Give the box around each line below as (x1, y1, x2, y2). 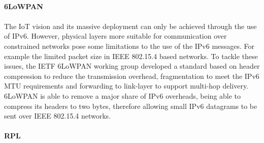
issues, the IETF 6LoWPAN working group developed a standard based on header (4, 61, 260, 71)
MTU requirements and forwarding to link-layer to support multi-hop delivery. (4, 80, 249, 91)
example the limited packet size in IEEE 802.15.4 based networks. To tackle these (4, 50, 258, 61)
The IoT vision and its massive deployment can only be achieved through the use (4, 20, 257, 31)
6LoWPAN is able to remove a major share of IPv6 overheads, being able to (4, 90, 241, 101)
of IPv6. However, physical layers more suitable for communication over (4, 31, 227, 41)
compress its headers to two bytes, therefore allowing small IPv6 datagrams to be (4, 100, 257, 111)
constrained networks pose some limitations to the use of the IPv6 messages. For (4, 40, 255, 51)
